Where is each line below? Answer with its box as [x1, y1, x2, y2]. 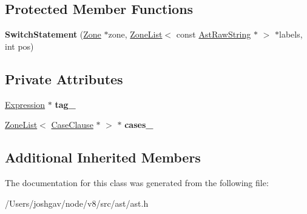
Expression [5, 98, 46, 110]
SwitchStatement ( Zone [5, 28, 101, 41]
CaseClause [51, 118, 93, 131]
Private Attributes [5, 69, 123, 88]
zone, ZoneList [108, 28, 163, 41]
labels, [278, 28, 303, 41]
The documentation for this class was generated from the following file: [5, 176, 269, 189]
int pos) [5, 39, 34, 52]
